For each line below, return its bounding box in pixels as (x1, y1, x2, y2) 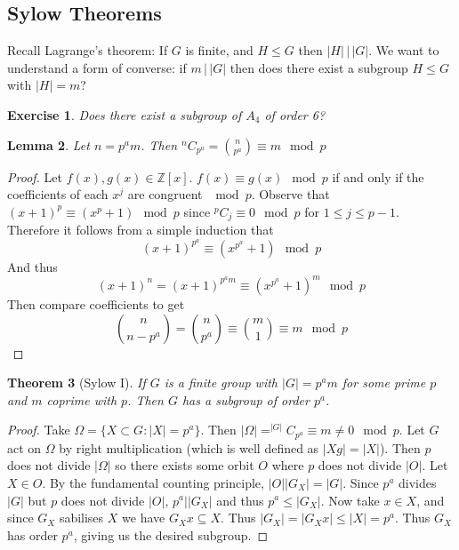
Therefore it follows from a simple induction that (7, 220, 274, 239)
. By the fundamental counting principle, (42, 473, 264, 491)
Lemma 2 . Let (7, 135, 90, 154)
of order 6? (264, 105, 326, 124)
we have (122, 508, 165, 527)
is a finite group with (164, 373, 278, 392)
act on (7, 438, 42, 457)
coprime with (46, 390, 117, 409)
